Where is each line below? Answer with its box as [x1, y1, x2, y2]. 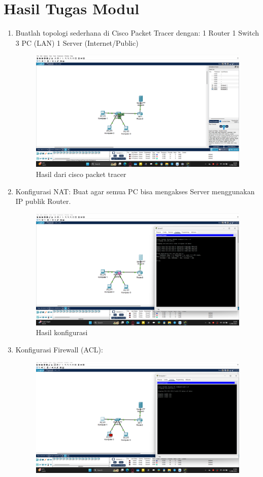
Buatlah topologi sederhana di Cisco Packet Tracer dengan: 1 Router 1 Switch [15, 27, 259, 38]
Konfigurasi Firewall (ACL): [15, 344, 103, 354]
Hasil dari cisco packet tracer [36, 168, 126, 179]
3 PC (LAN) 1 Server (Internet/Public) [15, 37, 139, 48]
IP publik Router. [15, 196, 71, 206]
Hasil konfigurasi [36, 327, 88, 338]
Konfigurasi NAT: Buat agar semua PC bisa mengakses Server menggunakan [15, 186, 255, 196]
